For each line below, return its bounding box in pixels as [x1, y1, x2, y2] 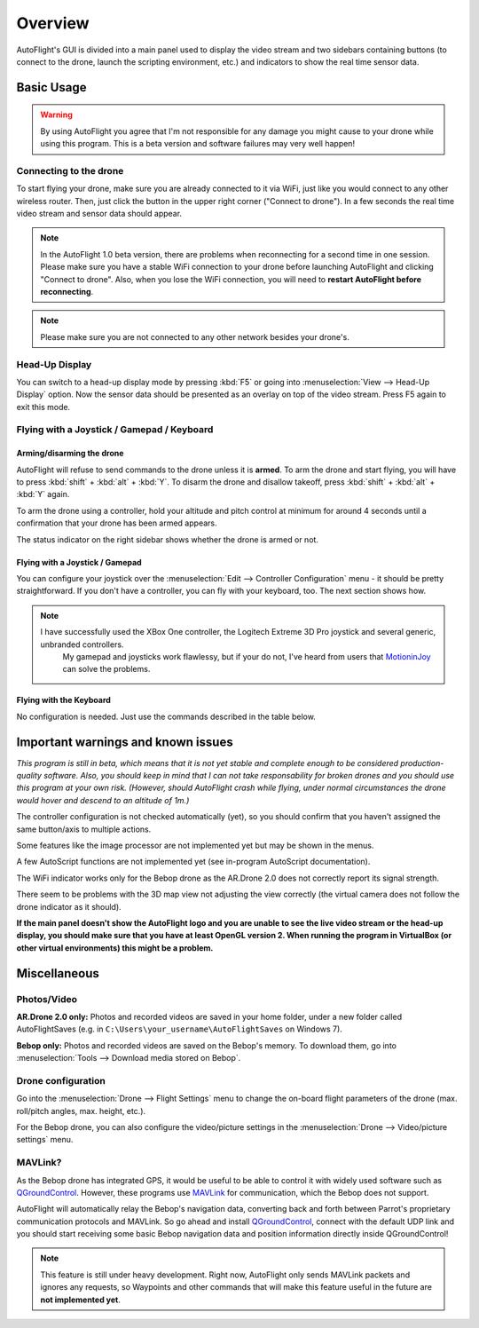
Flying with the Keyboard [16, 695, 111, 706]
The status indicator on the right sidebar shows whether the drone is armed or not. [16, 534, 319, 545]
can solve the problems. [62, 664, 151, 675]
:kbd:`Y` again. [16, 489, 70, 500]
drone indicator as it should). [16, 901, 122, 912]
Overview [16, 13, 90, 33]
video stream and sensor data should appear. [16, 209, 182, 219]
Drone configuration [16, 1074, 106, 1087]
